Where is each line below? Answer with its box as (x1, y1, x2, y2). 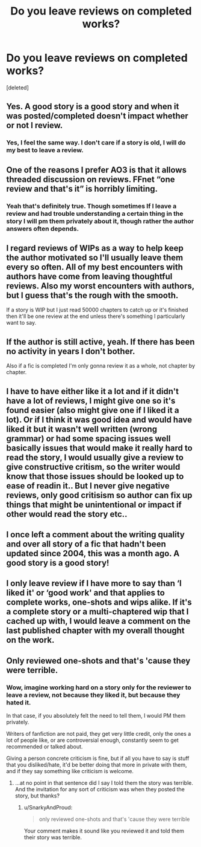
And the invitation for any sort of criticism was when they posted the (14, 786, 185, 793)
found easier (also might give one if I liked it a (6, 405, 179, 415)
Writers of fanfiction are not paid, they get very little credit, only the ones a (6, 730, 191, 738)
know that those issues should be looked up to (6, 471, 184, 481)
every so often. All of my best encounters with (6, 262, 184, 272)
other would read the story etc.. (6, 509, 128, 519)
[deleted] (6, 83, 29, 91)
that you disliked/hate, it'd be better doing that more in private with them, (6, 761, 188, 768)
